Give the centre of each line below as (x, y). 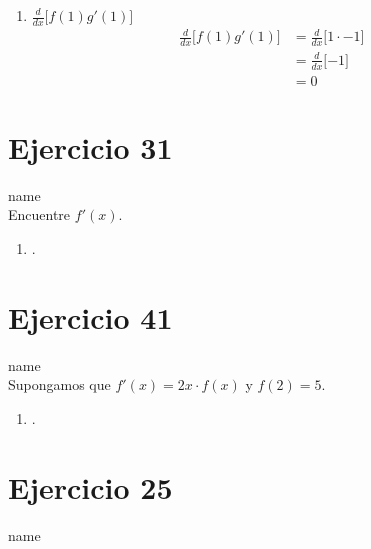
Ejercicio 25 (90, 486)
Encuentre (39, 214)
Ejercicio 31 (90, 146)
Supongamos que (59, 384)
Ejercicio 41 (90, 316)
